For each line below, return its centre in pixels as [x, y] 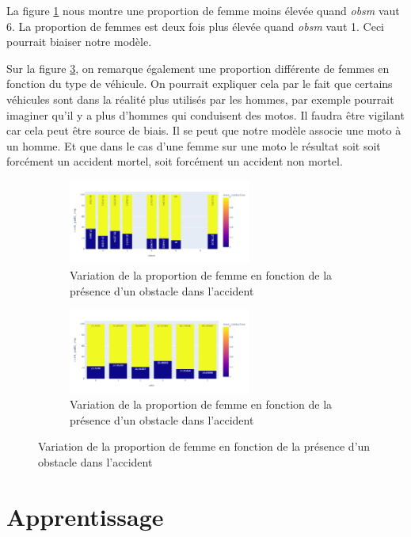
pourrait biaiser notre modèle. [79, 42]
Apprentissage [85, 516]
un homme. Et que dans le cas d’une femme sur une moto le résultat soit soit [194, 145]
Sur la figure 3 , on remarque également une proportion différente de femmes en [198, 68]
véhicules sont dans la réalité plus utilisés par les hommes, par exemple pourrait [200, 99]
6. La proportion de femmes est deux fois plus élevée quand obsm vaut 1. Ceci [195, 26]
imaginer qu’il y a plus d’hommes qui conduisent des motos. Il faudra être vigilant [205, 114]
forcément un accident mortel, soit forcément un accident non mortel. [175, 161]
